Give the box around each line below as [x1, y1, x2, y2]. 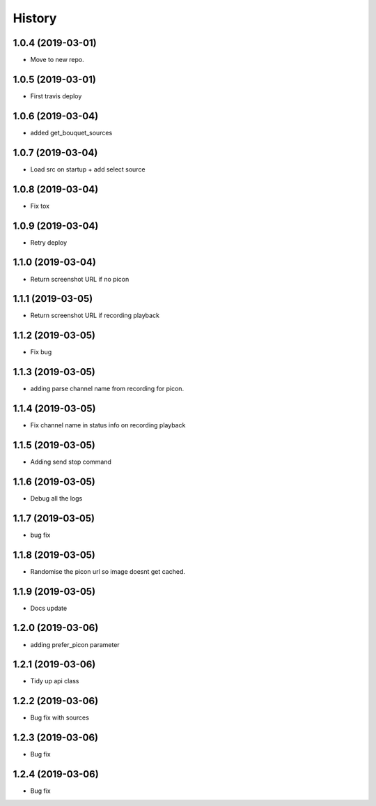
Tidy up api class [30, 677, 79, 685]
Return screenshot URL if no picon [30, 275, 130, 283]
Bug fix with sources [30, 713, 90, 722]
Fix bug [30, 348, 52, 356]
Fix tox [30, 201, 50, 210]
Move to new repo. [30, 56, 85, 64]
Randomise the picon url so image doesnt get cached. [30, 567, 186, 575]
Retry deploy [30, 238, 68, 247]
